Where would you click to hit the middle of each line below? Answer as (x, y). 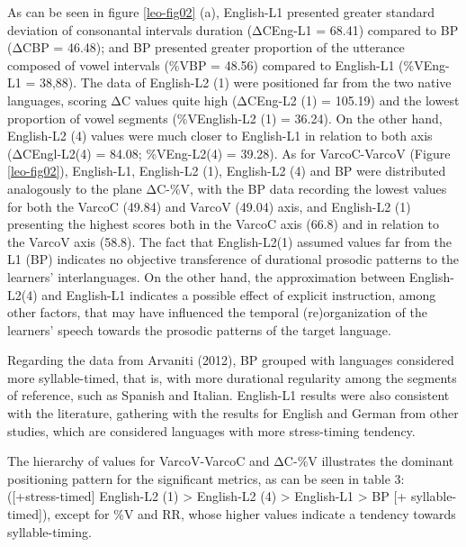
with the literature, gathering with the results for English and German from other (233, 413)
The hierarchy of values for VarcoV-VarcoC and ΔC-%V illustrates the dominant (231, 461)
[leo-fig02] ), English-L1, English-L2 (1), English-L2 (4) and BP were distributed (227, 171)
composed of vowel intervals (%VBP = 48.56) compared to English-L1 (201, 64)
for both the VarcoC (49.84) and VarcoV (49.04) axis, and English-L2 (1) (209, 206)
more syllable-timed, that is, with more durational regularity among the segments (232, 377)
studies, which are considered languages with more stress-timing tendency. (211, 430)
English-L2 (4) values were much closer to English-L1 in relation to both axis (220, 136)
